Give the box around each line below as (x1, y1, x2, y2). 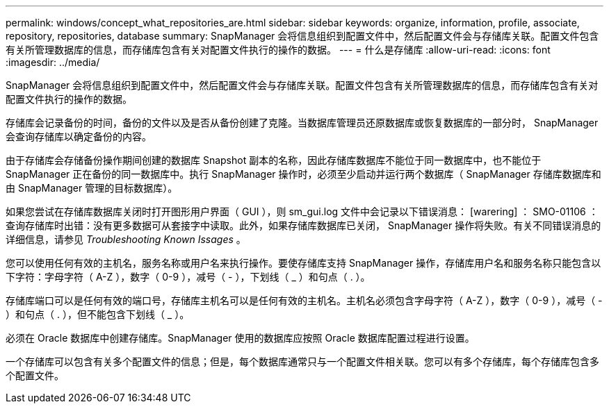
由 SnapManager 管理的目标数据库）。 (6, 182, 178, 194)
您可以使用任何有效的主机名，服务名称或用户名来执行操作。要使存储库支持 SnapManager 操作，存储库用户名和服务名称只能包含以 (6, 257, 601, 269)
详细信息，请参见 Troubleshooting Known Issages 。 (6, 233, 246, 245)
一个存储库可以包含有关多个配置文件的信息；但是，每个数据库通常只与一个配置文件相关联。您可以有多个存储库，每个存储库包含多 (6, 356, 599, 367)
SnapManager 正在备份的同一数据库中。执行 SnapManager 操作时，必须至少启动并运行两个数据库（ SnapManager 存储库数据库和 (6, 168, 601, 180)
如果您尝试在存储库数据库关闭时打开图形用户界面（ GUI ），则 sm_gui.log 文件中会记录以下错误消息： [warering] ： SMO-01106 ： (6, 206, 599, 217)
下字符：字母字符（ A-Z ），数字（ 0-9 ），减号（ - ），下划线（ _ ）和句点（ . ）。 (6, 271, 371, 283)
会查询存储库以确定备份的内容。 (6, 131, 152, 142)
